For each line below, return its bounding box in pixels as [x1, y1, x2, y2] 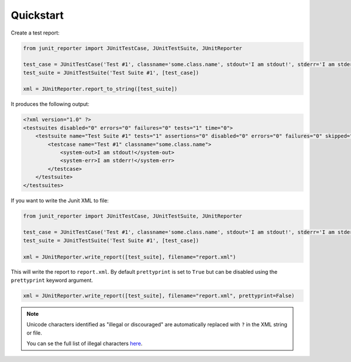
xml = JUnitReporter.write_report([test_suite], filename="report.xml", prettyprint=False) [23, 292, 295, 299]
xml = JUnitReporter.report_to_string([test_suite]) [23, 85, 178, 92]
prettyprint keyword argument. [11, 277, 94, 284]
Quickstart [11, 9, 64, 22]
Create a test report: [11, 29, 60, 36]
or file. [26, 329, 42, 336]
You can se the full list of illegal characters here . [26, 340, 143, 347]
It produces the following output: [11, 101, 90, 108]
